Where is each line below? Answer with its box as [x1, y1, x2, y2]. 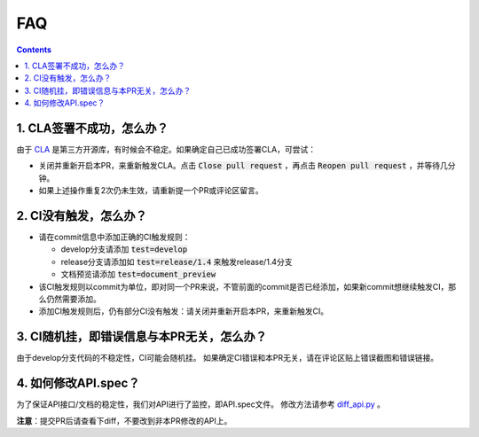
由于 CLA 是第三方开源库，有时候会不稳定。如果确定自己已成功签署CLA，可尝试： [16, 144, 317, 155]
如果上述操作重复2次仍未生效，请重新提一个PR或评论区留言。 [38, 185, 263, 196]
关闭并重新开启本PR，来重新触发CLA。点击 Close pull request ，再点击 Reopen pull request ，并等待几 [38, 160, 448, 171]
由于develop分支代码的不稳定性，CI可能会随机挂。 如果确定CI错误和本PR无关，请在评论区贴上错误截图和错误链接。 [16, 353, 439, 363]
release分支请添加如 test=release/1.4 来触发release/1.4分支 [60, 256, 293, 267]
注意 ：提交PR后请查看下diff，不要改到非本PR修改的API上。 [16, 415, 232, 425]
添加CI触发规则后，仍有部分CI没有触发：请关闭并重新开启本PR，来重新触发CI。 [38, 306, 328, 316]
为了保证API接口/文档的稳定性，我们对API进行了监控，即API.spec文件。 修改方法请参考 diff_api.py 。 [16, 399, 386, 410]
